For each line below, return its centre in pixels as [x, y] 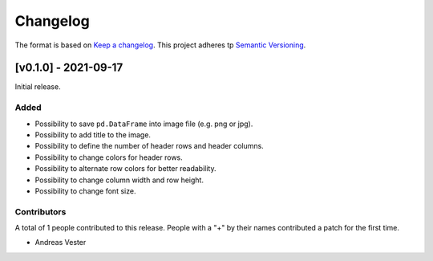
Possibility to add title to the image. [93, 135]
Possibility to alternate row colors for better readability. [125, 169]
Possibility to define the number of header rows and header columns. [149, 146]
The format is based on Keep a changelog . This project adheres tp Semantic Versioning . [160, 45]
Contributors [40, 211]
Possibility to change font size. [85, 191]
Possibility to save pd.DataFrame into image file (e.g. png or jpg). [144, 124]
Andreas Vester [61, 243]
